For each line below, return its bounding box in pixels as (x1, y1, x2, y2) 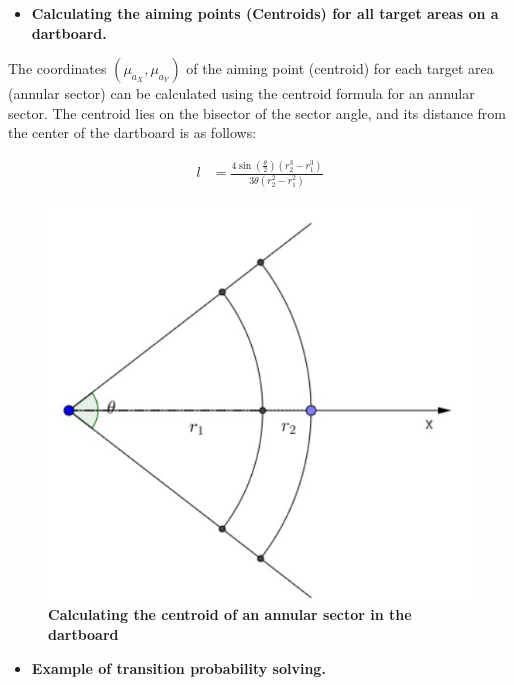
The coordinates (8, 58, 107, 79)
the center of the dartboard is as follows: (8, 122, 257, 143)
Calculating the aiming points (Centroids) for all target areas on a (31, 3, 499, 23)
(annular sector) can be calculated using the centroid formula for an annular (8, 83, 475, 104)
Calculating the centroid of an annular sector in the (48, 604, 412, 625)
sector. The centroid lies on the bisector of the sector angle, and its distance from (8, 102, 506, 123)
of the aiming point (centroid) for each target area (186, 58, 494, 79)
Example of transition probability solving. (31, 657, 326, 678)
